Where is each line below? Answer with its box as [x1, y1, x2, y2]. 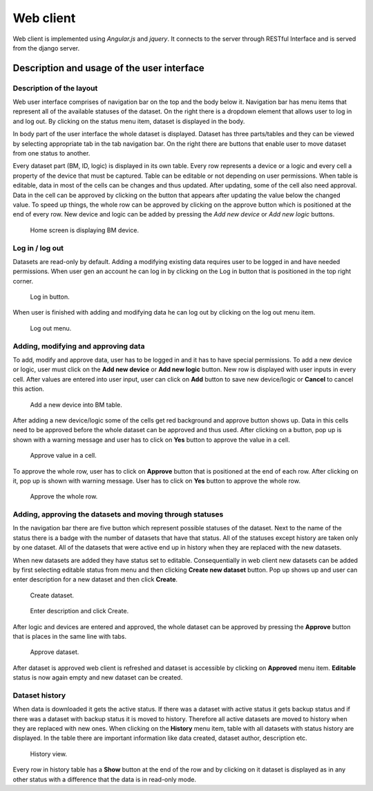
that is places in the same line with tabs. [12, 632, 127, 640]
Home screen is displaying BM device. [30, 225, 140, 234]
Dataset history [12, 690, 66, 700]
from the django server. [12, 44, 80, 52]
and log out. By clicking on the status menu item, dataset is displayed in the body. [12, 117, 245, 125]
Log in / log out [12, 243, 64, 252]
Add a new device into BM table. [30, 400, 122, 409]
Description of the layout [12, 83, 98, 93]
